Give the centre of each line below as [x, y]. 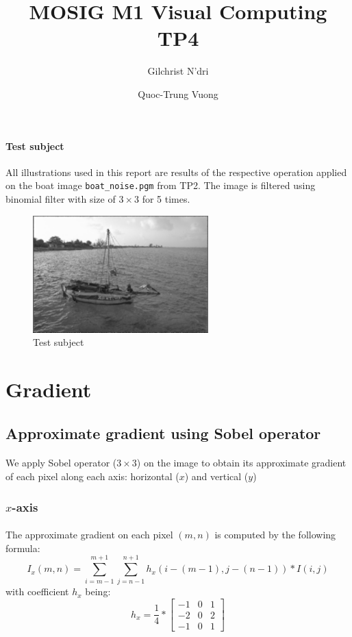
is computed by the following [275, 535]
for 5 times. [166, 198]
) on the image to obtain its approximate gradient [241, 463]
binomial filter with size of [61, 198]
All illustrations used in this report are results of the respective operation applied [176, 172]
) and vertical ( [216, 476]
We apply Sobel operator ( [61, 463]
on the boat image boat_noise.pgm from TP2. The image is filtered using [161, 185]
